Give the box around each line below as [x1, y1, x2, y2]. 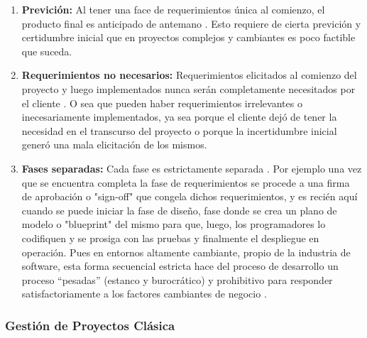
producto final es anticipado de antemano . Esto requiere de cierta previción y [21, 16, 361, 31]
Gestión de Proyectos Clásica [5, 316, 175, 334]
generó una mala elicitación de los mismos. [21, 137, 207, 152]
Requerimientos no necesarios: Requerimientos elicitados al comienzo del [21, 67, 357, 82]
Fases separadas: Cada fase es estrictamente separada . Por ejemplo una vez [21, 160, 362, 175]
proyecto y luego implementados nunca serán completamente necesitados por [21, 81, 356, 96]
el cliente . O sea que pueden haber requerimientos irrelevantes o [21, 95, 302, 110]
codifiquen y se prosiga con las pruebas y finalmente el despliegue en [21, 230, 319, 245]
